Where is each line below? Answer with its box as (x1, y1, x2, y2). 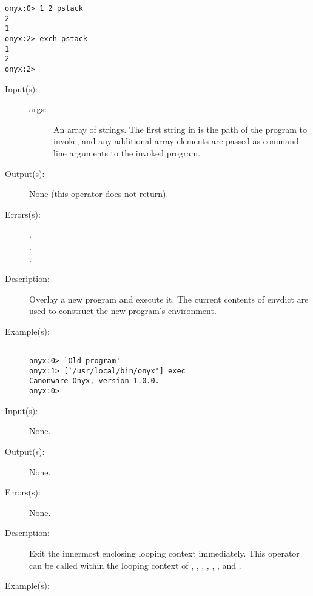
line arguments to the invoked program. (53, 146, 201, 159)
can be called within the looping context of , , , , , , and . (29, 558, 241, 571)
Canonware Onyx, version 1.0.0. (29, 377, 160, 386)
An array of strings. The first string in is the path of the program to (53, 122, 307, 135)
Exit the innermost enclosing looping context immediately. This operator (29, 546, 300, 559)
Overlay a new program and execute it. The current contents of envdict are (29, 292, 309, 305)
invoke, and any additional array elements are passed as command (53, 135, 299, 147)
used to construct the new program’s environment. (29, 304, 217, 317)
